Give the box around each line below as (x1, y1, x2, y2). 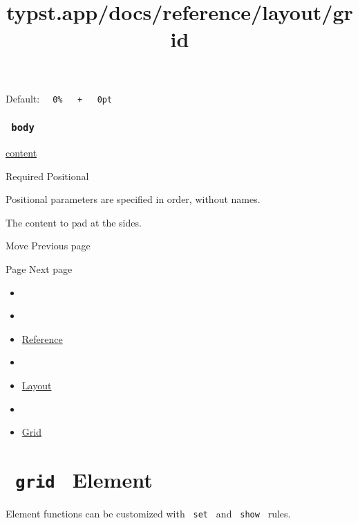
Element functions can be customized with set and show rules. (6, 506, 291, 520)
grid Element (15, 465, 153, 493)
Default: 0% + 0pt (6, 91, 113, 105)
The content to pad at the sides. (6, 215, 142, 229)
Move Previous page (6, 238, 91, 253)
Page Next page (6, 261, 73, 276)
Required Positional (6, 168, 89, 183)
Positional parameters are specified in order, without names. (6, 192, 261, 206)
